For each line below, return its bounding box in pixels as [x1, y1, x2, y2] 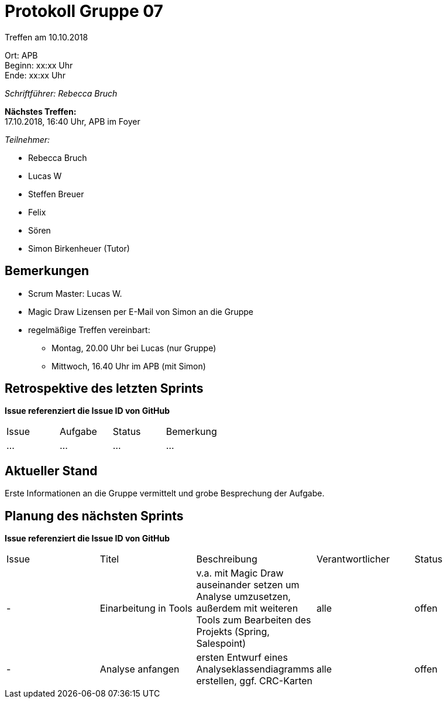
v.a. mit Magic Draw [196, 567, 284, 579]
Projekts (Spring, [196, 626, 270, 638]
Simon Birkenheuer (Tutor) [28, 243, 130, 253]
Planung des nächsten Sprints [5, 508, 184, 523]
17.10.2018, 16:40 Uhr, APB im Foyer [5, 116, 140, 126]
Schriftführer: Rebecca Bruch [5, 88, 118, 98]
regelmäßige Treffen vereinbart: [28, 324, 150, 335]
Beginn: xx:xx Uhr [5, 60, 73, 70]
